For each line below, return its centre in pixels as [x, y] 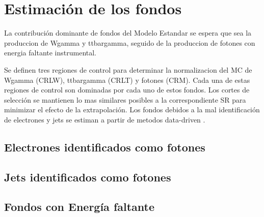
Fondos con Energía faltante [80, 207]
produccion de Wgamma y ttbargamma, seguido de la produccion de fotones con [130, 42]
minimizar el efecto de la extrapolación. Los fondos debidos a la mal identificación [132, 110]
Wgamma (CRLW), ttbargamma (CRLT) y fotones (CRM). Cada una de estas [127, 80]
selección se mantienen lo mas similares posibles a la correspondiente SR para [125, 99]
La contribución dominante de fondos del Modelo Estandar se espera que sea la [128, 33]
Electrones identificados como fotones [105, 147]
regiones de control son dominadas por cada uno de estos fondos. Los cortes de [127, 90]
